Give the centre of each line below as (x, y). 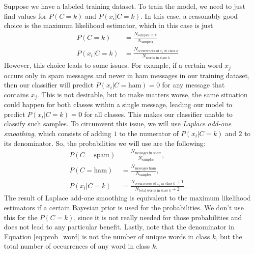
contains (16, 94)
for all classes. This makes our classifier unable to (158, 114)
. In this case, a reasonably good (189, 15)
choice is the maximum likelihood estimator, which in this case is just (109, 25)
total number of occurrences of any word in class (77, 246)
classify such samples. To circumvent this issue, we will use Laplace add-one (118, 124)
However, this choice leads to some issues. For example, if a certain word (113, 65)
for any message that (193, 85)
